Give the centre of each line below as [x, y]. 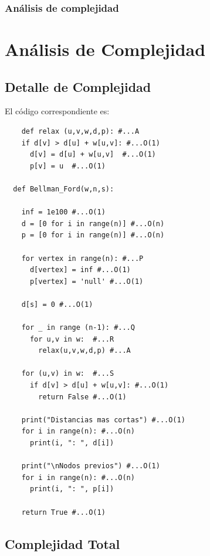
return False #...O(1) [82, 397]
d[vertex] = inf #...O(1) [80, 270]
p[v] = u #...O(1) [67, 166]
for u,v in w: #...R [72, 339]
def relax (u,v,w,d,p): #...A [80, 132]
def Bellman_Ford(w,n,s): [64, 189]
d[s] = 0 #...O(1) [57, 304]
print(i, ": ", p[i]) [72, 489]
